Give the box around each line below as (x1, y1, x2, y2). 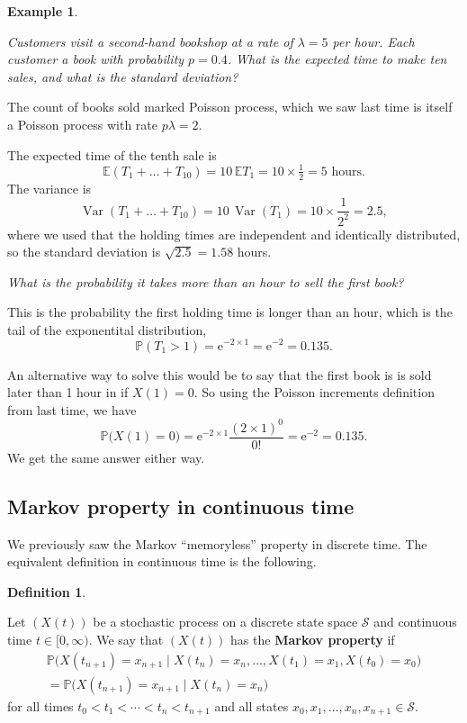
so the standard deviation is (7, 242, 161, 261)
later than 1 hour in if (7, 383, 129, 402)
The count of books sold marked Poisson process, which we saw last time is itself (7, 97, 453, 116)
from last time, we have (7, 400, 137, 419)
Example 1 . (7, 2, 78, 20)
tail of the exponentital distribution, (7, 320, 207, 339)
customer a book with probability (7, 50, 184, 68)
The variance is (7, 178, 92, 197)
